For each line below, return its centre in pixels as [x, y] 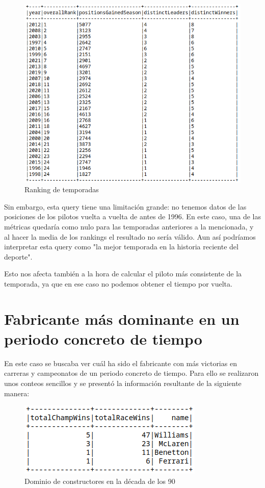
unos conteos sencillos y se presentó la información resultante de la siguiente [123, 383]
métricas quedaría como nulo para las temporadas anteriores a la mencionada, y [129, 226]
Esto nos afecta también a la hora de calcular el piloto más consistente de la [123, 274]
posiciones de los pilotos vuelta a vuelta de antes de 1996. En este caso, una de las [132, 216]
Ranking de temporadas [62, 189]
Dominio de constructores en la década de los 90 [100, 481]
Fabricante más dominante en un [122, 318]
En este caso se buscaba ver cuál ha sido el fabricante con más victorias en [121, 363]
